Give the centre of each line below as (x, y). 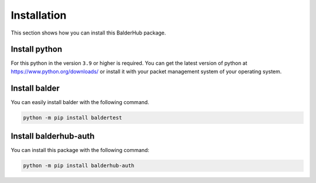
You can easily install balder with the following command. (80, 102)
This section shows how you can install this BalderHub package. (88, 33)
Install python (37, 49)
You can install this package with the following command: (80, 150)
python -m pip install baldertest (73, 118)
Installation (39, 15)
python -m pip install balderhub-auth (79, 166)
